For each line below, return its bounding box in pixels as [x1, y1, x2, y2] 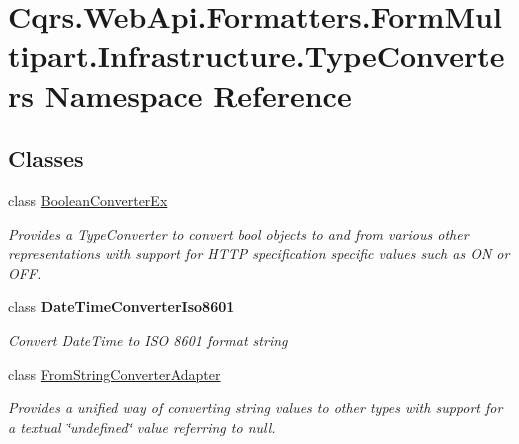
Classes [8, 143, 84, 174]
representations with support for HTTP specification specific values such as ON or [8, 243, 510, 264]
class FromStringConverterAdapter [8, 363, 221, 384]
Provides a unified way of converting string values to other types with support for [8, 397, 503, 418]
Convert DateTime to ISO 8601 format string [8, 329, 288, 350]
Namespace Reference [44, 74, 352, 115]
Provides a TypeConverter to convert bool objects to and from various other [8, 223, 469, 244]
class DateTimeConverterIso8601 [8, 296, 235, 317]
